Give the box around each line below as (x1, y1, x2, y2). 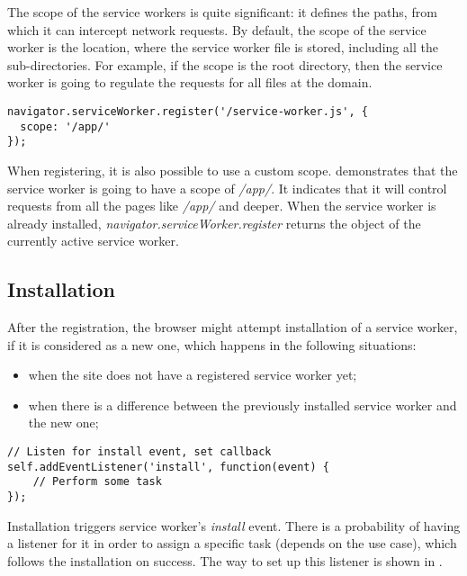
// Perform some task (32, 475, 162, 489)
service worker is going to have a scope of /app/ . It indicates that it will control (7, 178, 447, 197)
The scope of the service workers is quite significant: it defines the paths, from (7, 3, 437, 21)
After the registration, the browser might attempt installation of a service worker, (7, 318, 458, 337)
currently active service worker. (7, 231, 179, 250)
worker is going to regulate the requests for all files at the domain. (7, 73, 373, 92)
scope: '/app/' (20, 120, 111, 133)
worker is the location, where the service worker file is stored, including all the (7, 38, 438, 57)
